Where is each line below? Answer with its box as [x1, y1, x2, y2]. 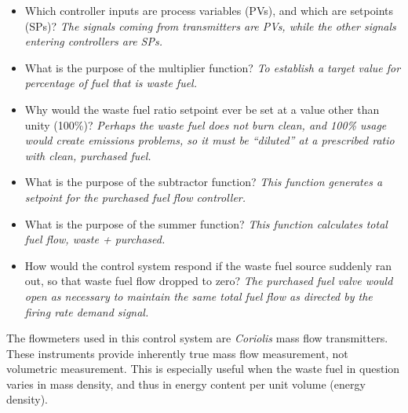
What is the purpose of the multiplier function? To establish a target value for [24, 59, 401, 75]
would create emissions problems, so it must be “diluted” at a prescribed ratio [24, 132, 395, 148]
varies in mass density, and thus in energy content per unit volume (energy [6, 375, 366, 392]
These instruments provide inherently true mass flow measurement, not [6, 345, 348, 361]
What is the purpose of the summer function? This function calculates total [24, 215, 388, 232]
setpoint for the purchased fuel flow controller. [24, 188, 246, 205]
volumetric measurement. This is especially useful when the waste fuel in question [6, 360, 400, 377]
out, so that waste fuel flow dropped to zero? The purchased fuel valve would [24, 272, 393, 289]
